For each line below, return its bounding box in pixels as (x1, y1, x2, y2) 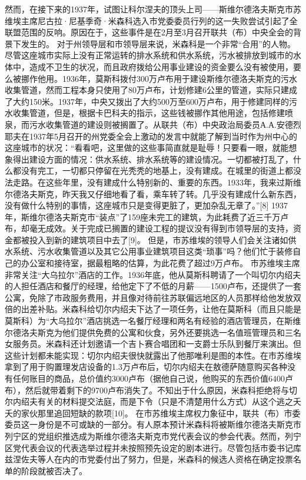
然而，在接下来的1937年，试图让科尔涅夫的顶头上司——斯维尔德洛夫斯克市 (5, 3, 293, 15)
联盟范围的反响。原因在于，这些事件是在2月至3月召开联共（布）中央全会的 (5, 26, 293, 38)
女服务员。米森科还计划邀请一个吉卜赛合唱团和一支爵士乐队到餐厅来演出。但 (5, 337, 301, 350)
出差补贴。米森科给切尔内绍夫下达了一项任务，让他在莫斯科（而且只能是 (21, 303, 301, 315)
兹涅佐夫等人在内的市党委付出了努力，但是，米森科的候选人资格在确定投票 (5, 453, 293, 465)
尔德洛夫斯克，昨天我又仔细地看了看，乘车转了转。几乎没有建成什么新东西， (5, 187, 301, 200)
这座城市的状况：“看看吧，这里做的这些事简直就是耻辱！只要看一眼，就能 (5, 141, 289, 154)
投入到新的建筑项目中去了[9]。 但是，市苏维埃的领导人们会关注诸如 (29, 233, 288, 246)
